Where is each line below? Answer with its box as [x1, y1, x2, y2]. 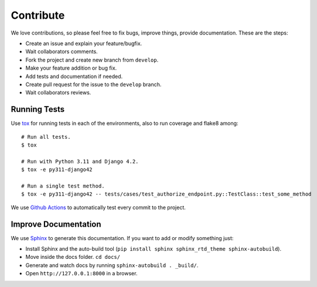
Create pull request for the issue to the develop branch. [25, 81, 162, 88]
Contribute [11, 9, 65, 22]
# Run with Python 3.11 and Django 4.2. [21, 158, 139, 165]
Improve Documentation [11, 219, 102, 229]
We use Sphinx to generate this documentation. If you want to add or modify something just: [11, 234, 234, 241]
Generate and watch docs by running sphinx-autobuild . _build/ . [25, 261, 199, 269]
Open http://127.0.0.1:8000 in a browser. [25, 270, 138, 277]
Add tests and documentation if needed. [25, 73, 123, 80]
